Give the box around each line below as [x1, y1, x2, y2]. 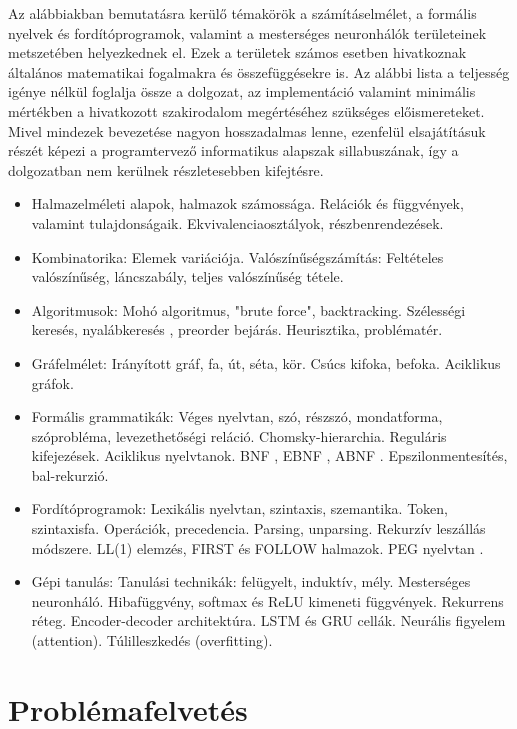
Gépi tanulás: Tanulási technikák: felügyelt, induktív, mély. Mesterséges [31, 571, 471, 592]
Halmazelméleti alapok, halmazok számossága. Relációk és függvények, [31, 193, 464, 214]
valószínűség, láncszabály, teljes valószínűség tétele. [31, 266, 344, 287]
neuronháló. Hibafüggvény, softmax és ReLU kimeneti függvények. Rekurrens [31, 590, 504, 611]
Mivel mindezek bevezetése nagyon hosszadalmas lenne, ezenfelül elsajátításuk [8, 120, 486, 141]
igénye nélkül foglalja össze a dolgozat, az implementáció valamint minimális [8, 81, 476, 102]
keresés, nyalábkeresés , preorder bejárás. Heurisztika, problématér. [31, 319, 443, 340]
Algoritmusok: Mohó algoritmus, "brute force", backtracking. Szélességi [31, 299, 466, 320]
